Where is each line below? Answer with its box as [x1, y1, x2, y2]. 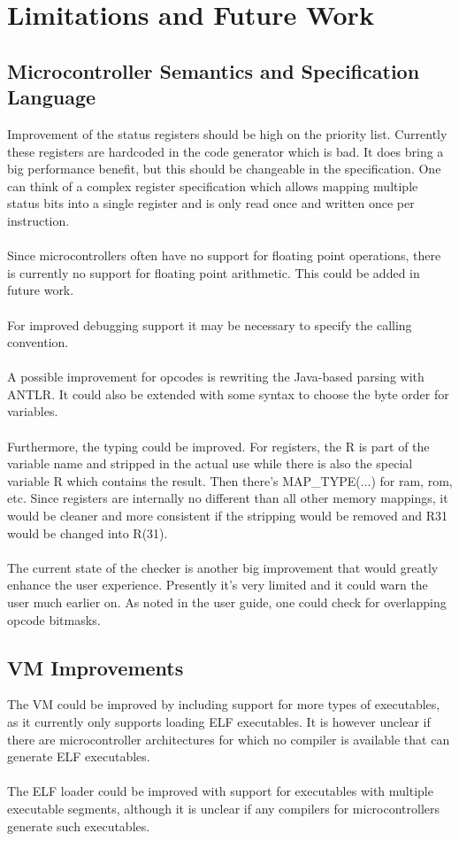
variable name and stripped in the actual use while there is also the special [7, 454, 413, 473]
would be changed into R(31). [7, 523, 168, 542]
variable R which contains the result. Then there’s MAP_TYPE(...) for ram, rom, [7, 471, 453, 490]
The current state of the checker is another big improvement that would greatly [7, 558, 439, 576]
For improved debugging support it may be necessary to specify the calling [7, 315, 412, 334]
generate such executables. [7, 816, 150, 835]
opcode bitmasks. [7, 610, 101, 629]
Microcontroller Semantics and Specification [7, 57, 420, 84]
